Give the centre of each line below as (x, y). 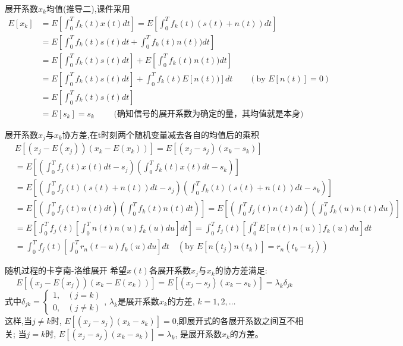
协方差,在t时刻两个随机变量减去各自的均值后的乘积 (161, 134)
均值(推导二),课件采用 (88, 8)
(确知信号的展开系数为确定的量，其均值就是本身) (209, 114)
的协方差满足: (241, 270)
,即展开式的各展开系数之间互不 (236, 320)
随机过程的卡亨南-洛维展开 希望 (66, 270)
